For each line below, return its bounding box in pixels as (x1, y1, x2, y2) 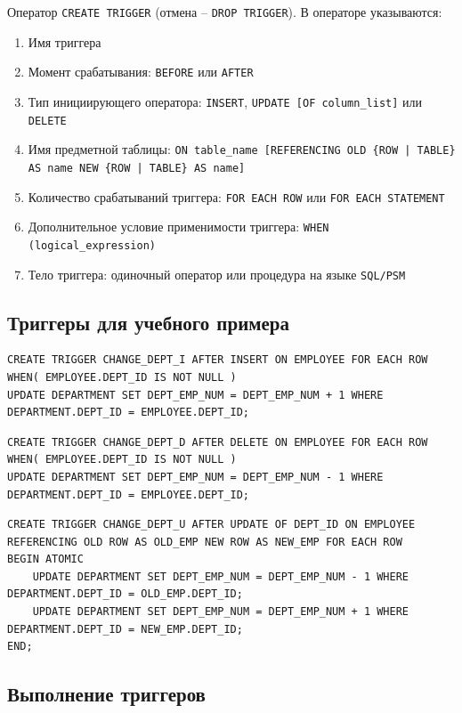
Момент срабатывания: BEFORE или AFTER (28, 62, 254, 81)
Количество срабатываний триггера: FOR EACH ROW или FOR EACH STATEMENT (28, 187, 445, 206)
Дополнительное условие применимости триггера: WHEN (28, 217, 329, 236)
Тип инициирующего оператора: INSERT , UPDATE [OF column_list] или (28, 92, 422, 110)
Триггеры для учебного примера (7, 308, 290, 336)
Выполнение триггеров (7, 680, 206, 708)
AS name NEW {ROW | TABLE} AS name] (28, 161, 246, 174)
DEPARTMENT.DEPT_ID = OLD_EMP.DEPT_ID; (7, 587, 243, 601)
